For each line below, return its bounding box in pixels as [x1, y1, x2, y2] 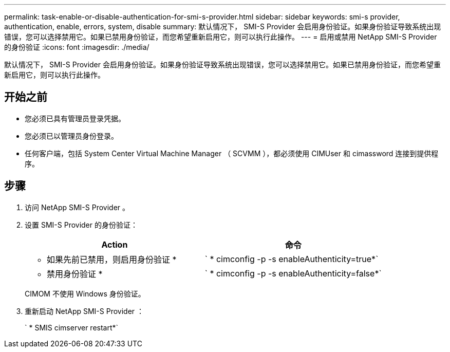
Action [101, 239, 128, 250]
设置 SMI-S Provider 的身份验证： [25, 220, 138, 229]
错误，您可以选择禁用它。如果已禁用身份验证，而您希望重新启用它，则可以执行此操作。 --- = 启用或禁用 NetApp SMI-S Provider [4, 32, 437, 41]
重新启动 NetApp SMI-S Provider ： [25, 306, 144, 316]
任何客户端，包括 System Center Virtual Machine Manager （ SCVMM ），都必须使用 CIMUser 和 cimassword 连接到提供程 [25, 149, 439, 158]
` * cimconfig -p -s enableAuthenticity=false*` [204, 268, 382, 279]
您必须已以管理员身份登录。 [25, 131, 118, 140]
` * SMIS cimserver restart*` [25, 323, 119, 332]
